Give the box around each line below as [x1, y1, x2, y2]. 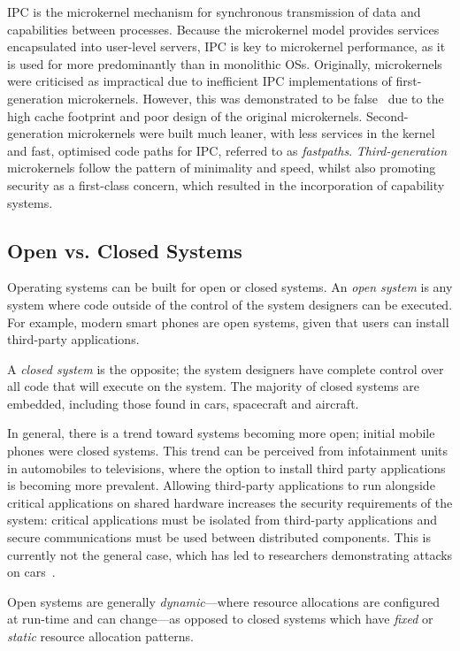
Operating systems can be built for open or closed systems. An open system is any [7, 278, 453, 296]
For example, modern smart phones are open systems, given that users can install [7, 312, 449, 331]
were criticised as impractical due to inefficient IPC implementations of [7, 72, 392, 90]
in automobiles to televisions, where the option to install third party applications [7, 458, 446, 477]
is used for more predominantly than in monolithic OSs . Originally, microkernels [7, 54, 442, 73]
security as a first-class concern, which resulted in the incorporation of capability [7, 175, 445, 194]
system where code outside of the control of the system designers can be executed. [7, 295, 453, 313]
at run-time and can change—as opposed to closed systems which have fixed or [7, 609, 433, 628]
